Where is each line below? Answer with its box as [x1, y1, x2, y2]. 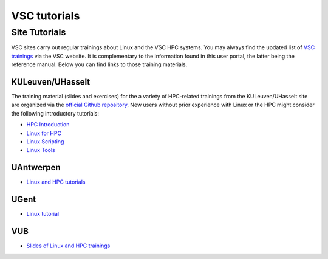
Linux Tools [26, 147, 55, 154]
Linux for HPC [26, 129, 62, 137]
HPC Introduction [26, 121, 70, 128]
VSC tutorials [11, 9, 80, 22]
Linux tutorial [26, 210, 60, 218]
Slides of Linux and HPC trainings [26, 242, 111, 249]
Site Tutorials [11, 27, 66, 38]
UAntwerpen [11, 162, 61, 173]
